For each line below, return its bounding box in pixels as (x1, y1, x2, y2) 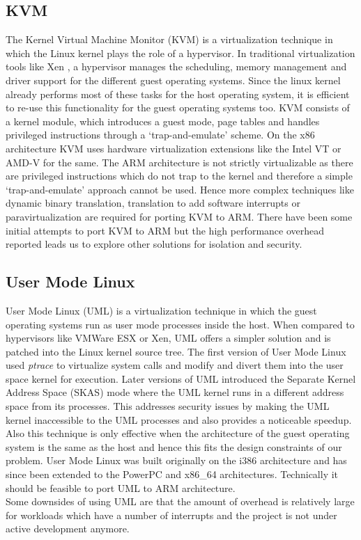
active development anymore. (6, 521, 130, 536)
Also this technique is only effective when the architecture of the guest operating (6, 426, 350, 440)
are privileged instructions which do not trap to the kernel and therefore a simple (6, 168, 353, 183)
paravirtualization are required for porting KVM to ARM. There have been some (6, 209, 353, 223)
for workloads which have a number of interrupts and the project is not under (6, 507, 337, 522)
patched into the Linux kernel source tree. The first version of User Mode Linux (6, 344, 346, 358)
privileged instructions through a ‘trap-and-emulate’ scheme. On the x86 (6, 127, 315, 142)
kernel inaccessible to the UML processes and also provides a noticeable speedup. (6, 412, 352, 427)
